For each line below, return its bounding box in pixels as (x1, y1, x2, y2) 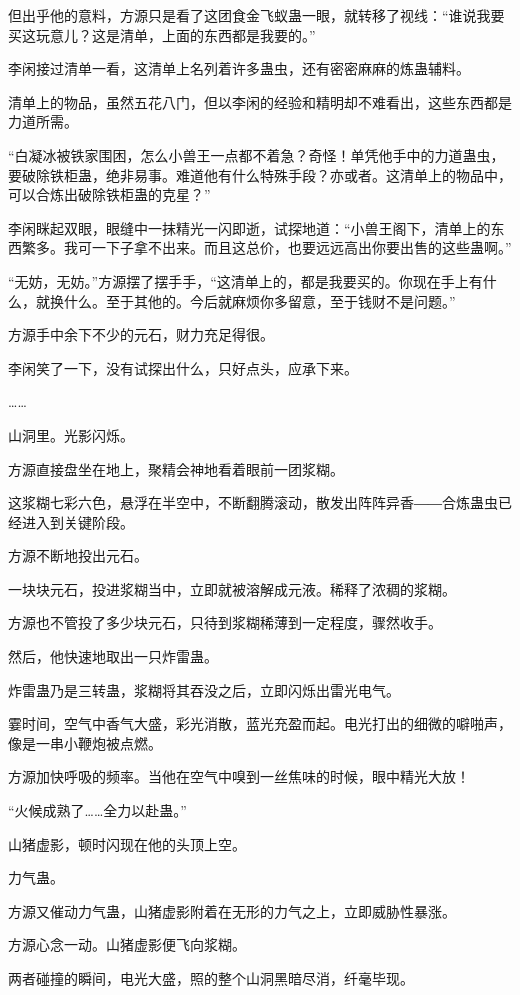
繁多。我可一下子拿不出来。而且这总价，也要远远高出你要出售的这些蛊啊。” (21, 237, 512, 258)
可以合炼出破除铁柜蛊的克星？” (8, 184, 211, 205)
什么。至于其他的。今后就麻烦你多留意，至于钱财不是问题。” (63, 290, 456, 311)
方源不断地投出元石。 (8, 545, 148, 566)
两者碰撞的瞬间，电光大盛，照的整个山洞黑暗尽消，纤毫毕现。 (8, 968, 414, 988)
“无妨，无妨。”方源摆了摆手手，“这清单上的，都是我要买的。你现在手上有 (8, 270, 483, 291)
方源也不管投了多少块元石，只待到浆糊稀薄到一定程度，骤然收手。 (8, 612, 442, 633)
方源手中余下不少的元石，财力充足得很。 (8, 324, 274, 345)
